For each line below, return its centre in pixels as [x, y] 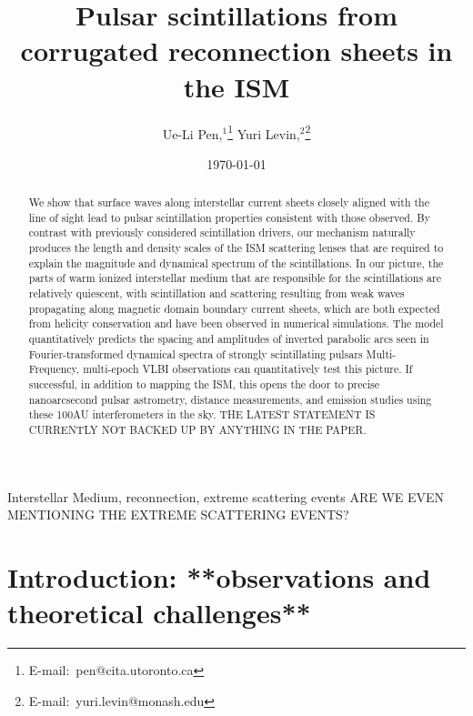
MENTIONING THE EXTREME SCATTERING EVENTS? [178, 514]
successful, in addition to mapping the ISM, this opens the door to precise [204, 384]
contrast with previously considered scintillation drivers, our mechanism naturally [222, 232]
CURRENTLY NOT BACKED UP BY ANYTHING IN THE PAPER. [197, 429]
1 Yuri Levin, [264, 132]
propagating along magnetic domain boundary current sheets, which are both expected [234, 308]
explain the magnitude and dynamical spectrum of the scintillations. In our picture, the [236, 262]
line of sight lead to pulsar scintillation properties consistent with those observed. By [229, 217]
